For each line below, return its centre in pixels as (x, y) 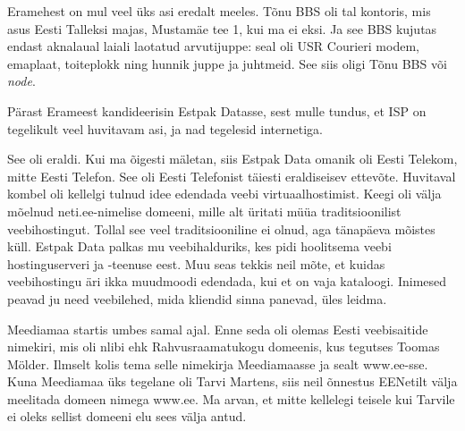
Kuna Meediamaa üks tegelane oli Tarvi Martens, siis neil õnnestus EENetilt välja (232, 381)
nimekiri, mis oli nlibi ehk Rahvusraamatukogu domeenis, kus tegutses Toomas (224, 346)
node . (21, 81)
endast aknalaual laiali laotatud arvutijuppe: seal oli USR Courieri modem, (213, 46)
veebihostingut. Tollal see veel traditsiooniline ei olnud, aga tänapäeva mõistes (221, 228)
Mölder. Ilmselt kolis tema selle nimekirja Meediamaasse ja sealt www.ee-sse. (218, 363)
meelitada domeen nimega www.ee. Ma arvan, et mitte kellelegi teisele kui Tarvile (231, 398)
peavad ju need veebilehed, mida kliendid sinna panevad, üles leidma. (197, 298)
